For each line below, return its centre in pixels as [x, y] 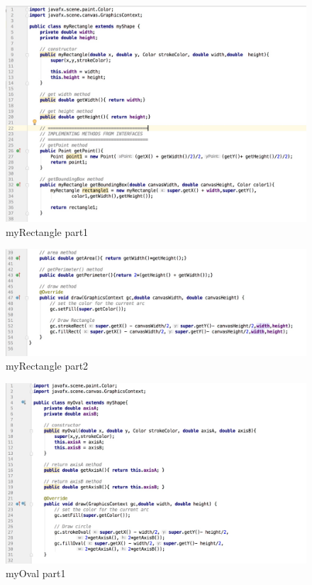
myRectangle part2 [47, 366]
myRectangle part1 [47, 231]
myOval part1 [36, 573]
